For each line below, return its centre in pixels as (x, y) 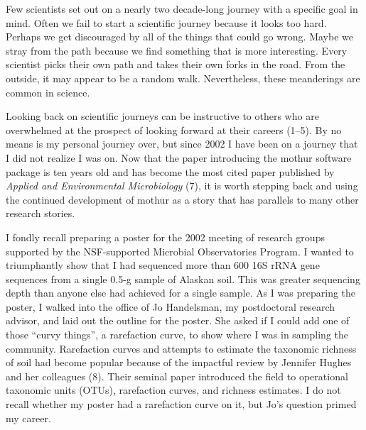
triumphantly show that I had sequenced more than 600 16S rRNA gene (163, 265)
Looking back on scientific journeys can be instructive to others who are (162, 116)
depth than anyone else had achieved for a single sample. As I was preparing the (181, 293)
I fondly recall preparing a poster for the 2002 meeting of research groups (165, 237)
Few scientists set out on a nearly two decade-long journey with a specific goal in (182, 9)
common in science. (48, 92)
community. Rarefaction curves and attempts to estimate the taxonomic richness (181, 348)
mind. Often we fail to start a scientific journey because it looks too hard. (166, 22)
